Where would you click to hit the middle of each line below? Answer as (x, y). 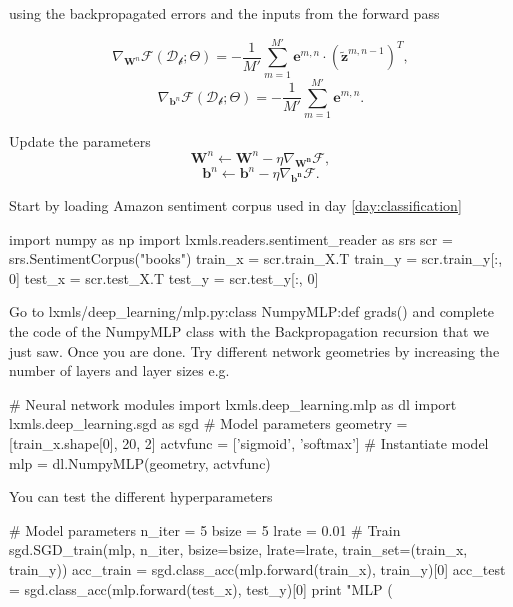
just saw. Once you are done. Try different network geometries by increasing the (254, 350)
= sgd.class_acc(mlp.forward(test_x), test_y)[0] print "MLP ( (201, 588)
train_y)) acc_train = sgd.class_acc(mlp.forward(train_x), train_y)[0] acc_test (257, 568)
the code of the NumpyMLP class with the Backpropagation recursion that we (249, 331)
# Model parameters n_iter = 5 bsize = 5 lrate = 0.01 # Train (205, 529)
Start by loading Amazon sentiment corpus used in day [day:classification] (235, 205)
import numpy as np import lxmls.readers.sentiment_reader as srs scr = (231, 238)
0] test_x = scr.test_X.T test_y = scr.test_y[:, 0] (164, 277)
